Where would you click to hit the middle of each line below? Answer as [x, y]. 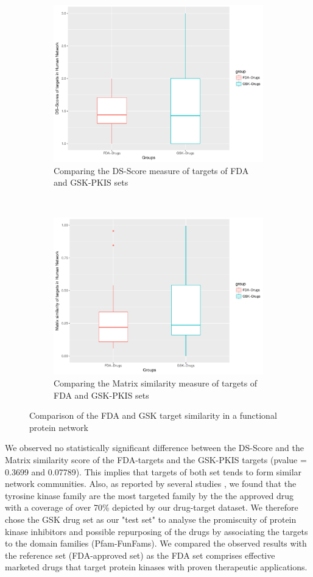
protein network [59, 427]
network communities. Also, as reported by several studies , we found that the [151, 484]
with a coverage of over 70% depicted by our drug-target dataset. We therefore [152, 507]
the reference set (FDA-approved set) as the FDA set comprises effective [140, 555]
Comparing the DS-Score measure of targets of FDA [151, 170]
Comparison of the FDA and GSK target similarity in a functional [153, 415]
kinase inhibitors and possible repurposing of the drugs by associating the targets [156, 531]
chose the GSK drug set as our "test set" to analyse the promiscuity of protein [151, 519]
